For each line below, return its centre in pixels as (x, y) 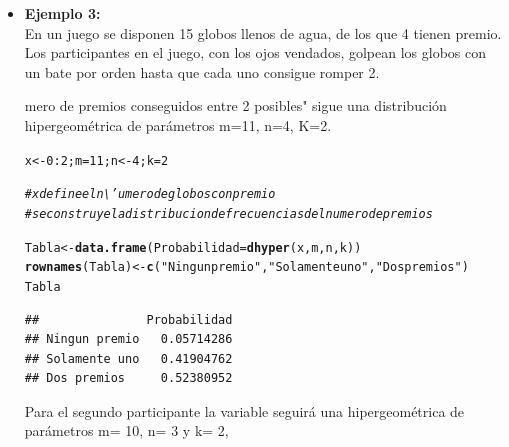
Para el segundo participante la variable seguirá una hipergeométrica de (244, 410)
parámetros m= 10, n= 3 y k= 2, (126, 430)
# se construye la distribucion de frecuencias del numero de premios (228, 213)
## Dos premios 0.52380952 (128, 378)
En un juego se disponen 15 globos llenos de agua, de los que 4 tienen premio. (263, 32)
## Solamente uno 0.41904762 (128, 358)
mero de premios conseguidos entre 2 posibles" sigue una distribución (235, 105)
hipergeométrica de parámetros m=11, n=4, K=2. (178, 124)
